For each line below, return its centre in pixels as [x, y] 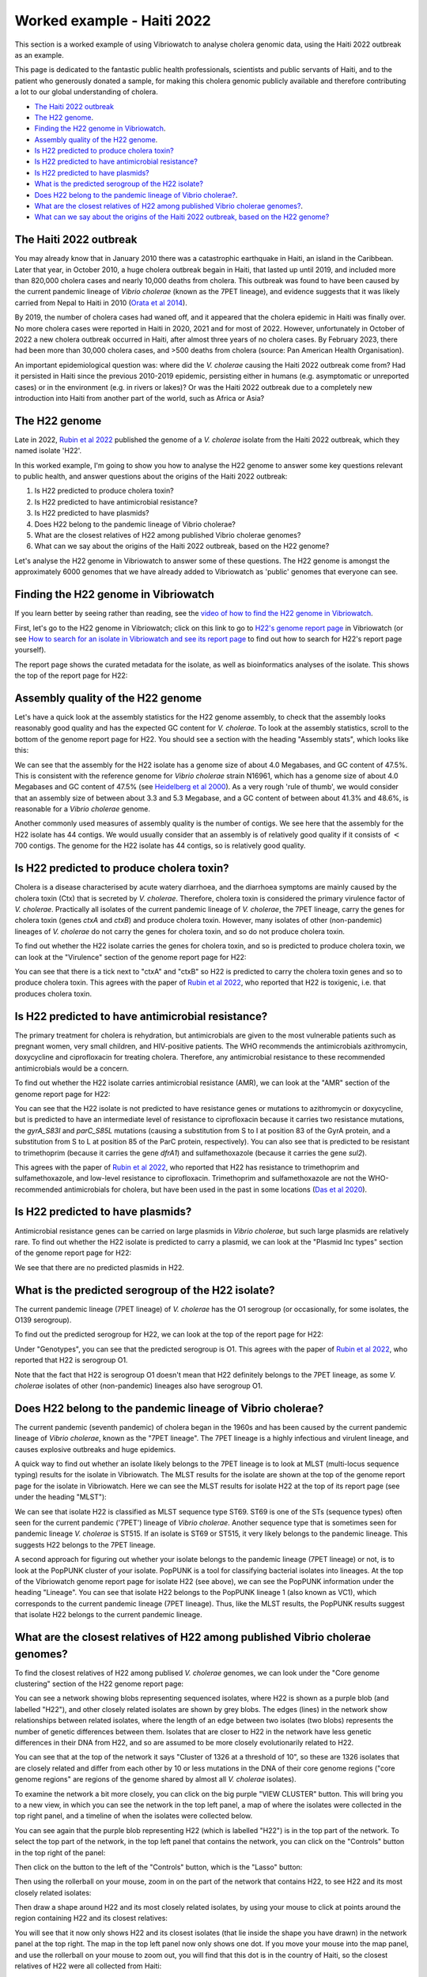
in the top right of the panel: [60, 1852]
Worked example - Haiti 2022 [113, 21]
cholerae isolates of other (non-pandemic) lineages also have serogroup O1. [138, 1385]
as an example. [40, 55]
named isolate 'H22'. [48, 451]
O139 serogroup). [43, 1320]
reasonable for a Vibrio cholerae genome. [82, 809]
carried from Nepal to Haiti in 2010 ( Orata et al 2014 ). [101, 302]
